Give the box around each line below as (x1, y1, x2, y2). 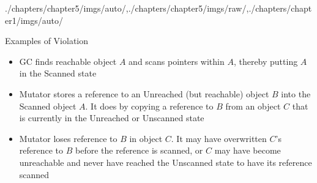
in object (129, 132, 163, 144)
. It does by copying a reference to (85, 99, 214, 112)
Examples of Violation (5, 34, 89, 47)
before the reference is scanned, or (75, 144, 203, 157)
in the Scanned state (19, 67, 97, 80)
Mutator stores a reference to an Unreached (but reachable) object (19, 87, 269, 100)
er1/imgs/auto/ (5, 13, 64, 26)
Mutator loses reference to (19, 132, 117, 144)
